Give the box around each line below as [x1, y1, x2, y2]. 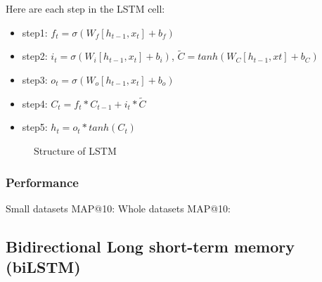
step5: [22, 120, 48, 134]
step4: [22, 96, 48, 110]
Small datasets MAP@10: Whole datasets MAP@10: [6, 200, 231, 215]
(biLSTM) [6, 256, 81, 278]
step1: [22, 25, 48, 39]
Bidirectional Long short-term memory [6, 235, 295, 257]
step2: [22, 49, 48, 63]
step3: [22, 72, 48, 86]
